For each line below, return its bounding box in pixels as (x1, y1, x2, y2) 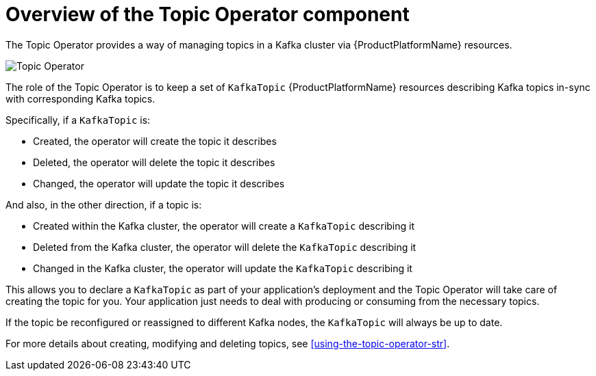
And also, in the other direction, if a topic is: (5, 198, 202, 211)
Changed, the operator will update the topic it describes (33, 177, 285, 189)
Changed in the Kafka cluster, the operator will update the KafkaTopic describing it (33, 262, 412, 274)
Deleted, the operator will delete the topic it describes (33, 156, 275, 168)
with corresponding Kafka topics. (5, 92, 156, 105)
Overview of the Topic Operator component (5, 3, 410, 26)
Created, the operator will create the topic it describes (33, 135, 277, 147)
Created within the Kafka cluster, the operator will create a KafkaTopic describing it (33, 219, 415, 232)
